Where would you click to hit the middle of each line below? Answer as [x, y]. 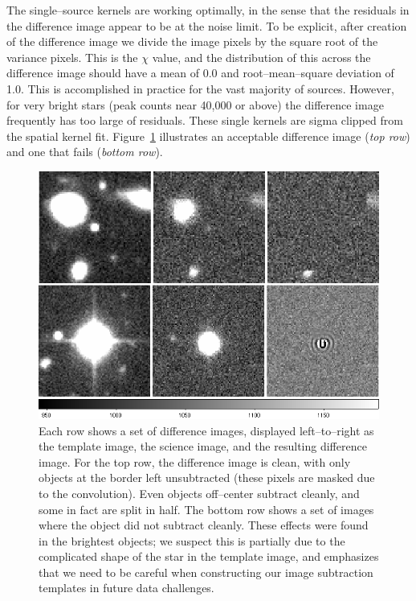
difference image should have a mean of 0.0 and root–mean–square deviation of [200, 73]
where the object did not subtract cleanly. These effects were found [204, 525]
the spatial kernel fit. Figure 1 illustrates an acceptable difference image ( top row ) [208, 136]
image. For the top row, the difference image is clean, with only [195, 461]
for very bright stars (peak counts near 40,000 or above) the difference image [195, 104]
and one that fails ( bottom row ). [85, 152]
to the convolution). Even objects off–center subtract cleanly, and [199, 493]
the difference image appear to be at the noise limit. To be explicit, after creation [207, 25]
